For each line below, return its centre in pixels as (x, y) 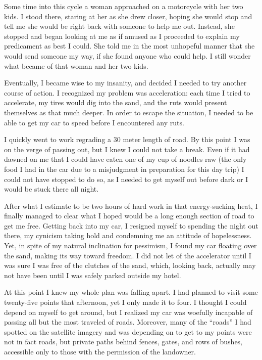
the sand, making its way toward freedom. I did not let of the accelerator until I (128, 255)
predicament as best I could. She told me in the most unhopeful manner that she (129, 46)
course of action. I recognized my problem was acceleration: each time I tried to (127, 92)
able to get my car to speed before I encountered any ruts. (94, 122)
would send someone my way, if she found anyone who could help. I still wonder (127, 55)
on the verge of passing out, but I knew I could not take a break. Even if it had (127, 149)
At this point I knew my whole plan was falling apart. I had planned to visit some (131, 292)
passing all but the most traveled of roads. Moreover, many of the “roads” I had (128, 322)
